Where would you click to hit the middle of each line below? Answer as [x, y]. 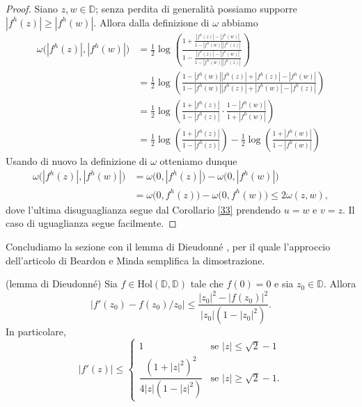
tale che [207, 284]
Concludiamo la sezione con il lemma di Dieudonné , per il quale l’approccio [168, 247]
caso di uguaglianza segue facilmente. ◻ [91, 223]
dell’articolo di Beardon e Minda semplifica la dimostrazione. [135, 260]
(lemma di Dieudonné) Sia [62, 284]
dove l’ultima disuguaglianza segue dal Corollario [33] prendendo [143, 209]
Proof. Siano [32, 8]
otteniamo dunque [198, 160]
